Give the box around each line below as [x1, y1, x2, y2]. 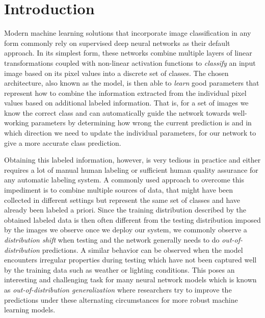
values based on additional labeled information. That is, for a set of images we [4, 97, 249, 108]
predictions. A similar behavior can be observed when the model [42, 244, 243, 255]
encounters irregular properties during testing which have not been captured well [4, 254, 257, 265]
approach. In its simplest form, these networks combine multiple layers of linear [4, 47, 252, 58]
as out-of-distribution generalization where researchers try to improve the [4, 284, 232, 295]
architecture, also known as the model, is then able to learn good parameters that [4, 77, 259, 88]
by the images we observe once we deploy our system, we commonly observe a [4, 224, 247, 235]
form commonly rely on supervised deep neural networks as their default [4, 37, 230, 48]
